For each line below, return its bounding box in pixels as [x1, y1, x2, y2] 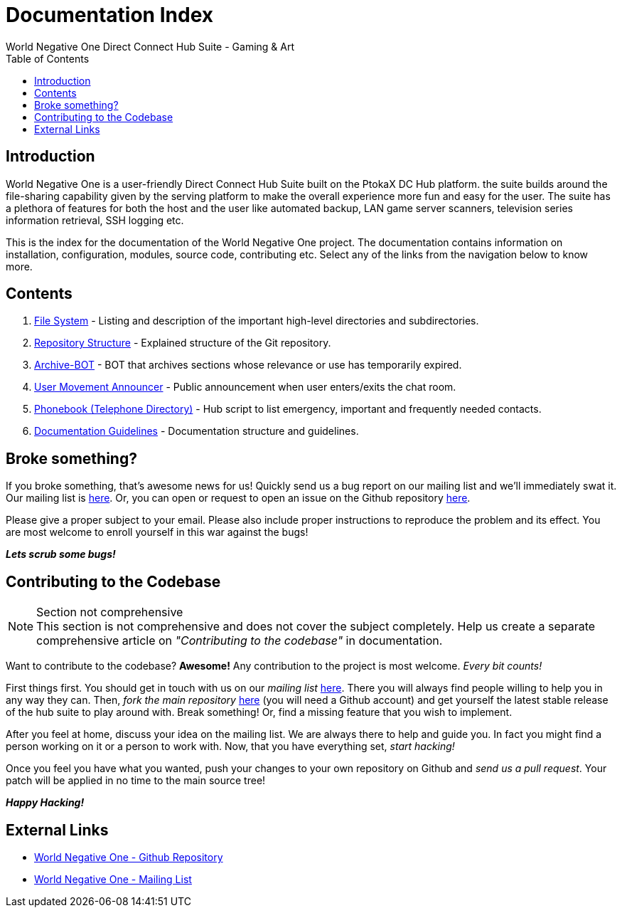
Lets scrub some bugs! [6, 548, 116, 561]
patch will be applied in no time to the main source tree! [6, 774, 266, 787]
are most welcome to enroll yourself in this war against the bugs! [6, 526, 309, 539]
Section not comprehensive [36, 605, 183, 620]
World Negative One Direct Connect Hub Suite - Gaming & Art [6, 40, 295, 53]
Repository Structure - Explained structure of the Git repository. [34, 337, 331, 349]
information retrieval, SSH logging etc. [6, 213, 184, 226]
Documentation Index [6, 3, 213, 27]
